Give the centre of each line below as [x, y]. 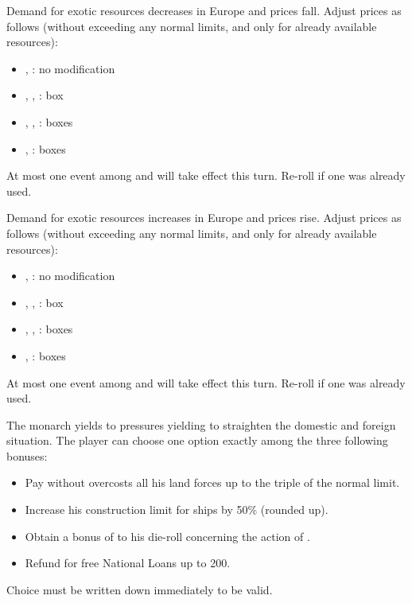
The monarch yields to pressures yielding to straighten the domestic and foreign [201, 424]
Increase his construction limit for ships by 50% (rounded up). [177, 510]
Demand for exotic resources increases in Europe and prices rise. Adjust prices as [204, 218]
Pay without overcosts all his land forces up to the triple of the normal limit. [212, 482]
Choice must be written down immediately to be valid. [140, 589]
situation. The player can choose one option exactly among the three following [197, 440]
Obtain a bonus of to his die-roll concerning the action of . [167, 536]
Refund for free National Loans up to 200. [128, 563]
